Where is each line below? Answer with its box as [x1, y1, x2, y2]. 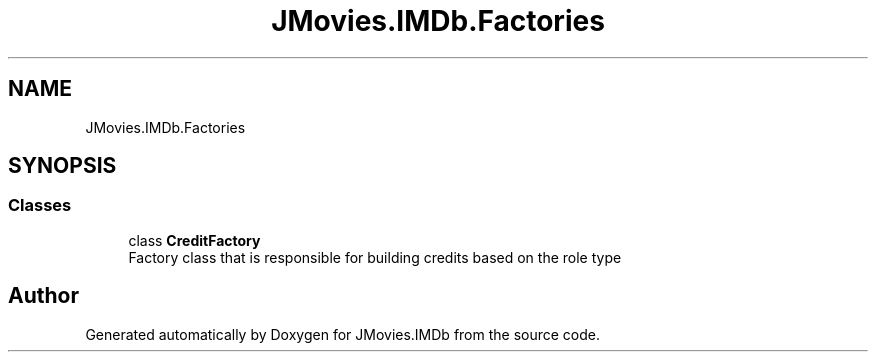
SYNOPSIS [8, 153, 117, 179]
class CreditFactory [128, 231, 261, 249]
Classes [8, 195, 72, 216]
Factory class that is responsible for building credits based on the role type [128, 248, 622, 266]
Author [8, 283, 79, 309]
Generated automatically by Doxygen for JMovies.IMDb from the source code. [85, 325, 601, 343]
